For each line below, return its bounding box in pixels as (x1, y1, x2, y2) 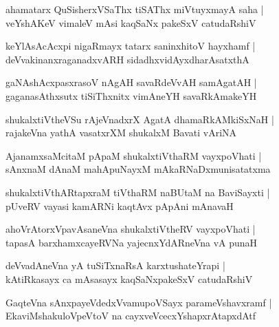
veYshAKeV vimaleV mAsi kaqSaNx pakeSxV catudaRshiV (5, 15, 256, 30)
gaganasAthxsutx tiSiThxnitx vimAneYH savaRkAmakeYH (5, 88, 257, 103)
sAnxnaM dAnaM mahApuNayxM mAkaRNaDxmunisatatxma (5, 162, 271, 176)
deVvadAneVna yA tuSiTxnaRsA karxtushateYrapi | (5, 258, 225, 273)
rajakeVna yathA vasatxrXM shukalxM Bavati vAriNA (5, 125, 237, 140)
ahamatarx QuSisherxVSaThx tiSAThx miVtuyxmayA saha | (5, 2, 264, 16)
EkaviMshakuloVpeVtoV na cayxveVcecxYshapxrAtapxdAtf (5, 308, 256, 323)
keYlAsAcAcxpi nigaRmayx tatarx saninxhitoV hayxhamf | (5, 39, 256, 53)
